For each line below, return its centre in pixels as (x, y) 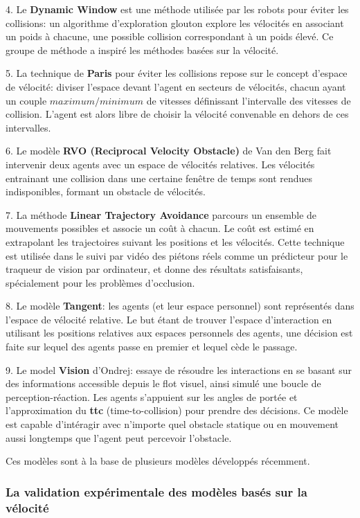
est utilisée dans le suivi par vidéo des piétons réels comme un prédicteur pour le (177, 255)
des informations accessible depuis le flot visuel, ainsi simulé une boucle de (163, 383)
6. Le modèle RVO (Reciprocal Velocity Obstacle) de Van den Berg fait (169, 151)
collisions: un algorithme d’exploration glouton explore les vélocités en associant (175, 23)
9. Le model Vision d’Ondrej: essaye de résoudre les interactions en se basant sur (179, 369)
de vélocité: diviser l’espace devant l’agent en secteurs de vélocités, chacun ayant (176, 86)
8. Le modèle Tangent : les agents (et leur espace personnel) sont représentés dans (180, 306)
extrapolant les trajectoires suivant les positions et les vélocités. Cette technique (175, 241)
